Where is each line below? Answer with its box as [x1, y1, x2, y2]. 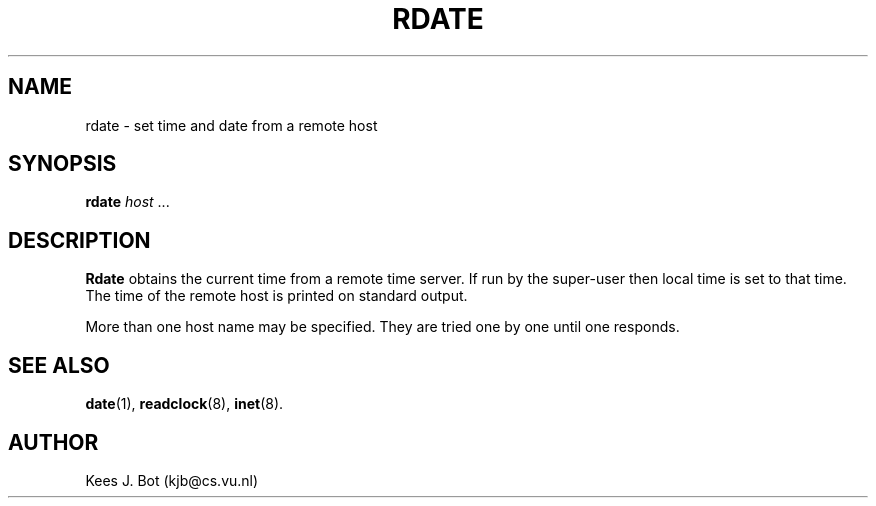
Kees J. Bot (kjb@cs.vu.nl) [85, 471, 259, 489]
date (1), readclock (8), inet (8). [85, 395, 284, 413]
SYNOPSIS [8, 151, 117, 177]
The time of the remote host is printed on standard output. [85, 287, 468, 305]
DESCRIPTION [8, 227, 151, 253]
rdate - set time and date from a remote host [85, 116, 378, 134]
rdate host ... [85, 193, 170, 211]
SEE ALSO [8, 352, 110, 378]
